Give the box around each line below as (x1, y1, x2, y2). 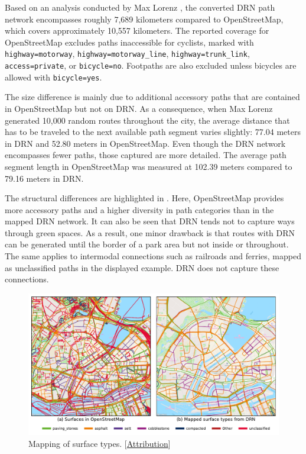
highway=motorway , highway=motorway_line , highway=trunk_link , (5, 47, 250, 60)
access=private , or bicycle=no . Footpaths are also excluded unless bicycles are (5, 59, 297, 72)
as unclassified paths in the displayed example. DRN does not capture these (5, 261, 279, 273)
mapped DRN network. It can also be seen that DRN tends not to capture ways (5, 215, 295, 227)
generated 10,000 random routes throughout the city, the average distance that (5, 114, 290, 126)
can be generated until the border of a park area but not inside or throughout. (5, 238, 289, 250)
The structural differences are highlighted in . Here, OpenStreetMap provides (5, 192, 284, 204)
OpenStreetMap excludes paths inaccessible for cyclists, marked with (5, 36, 254, 48)
